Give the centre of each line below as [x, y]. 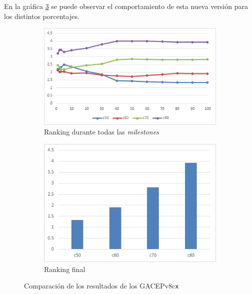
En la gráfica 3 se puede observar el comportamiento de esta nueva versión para [126, 6]
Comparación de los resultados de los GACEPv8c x [101, 286]
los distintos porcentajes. [42, 16]
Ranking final [65, 269]
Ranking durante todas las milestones [101, 132]
